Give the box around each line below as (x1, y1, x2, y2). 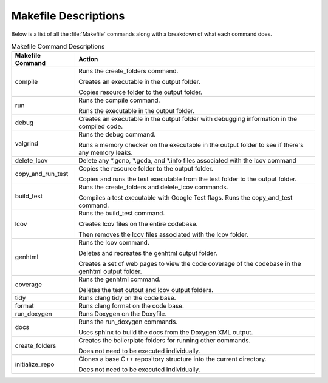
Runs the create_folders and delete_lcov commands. (78, 183, 228, 191)
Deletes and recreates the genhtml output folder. (78, 249, 218, 257)
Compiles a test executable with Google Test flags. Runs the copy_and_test (78, 194, 293, 202)
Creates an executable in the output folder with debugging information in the (78, 115, 298, 123)
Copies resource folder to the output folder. (78, 88, 203, 97)
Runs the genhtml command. (78, 275, 161, 283)
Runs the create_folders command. (78, 67, 179, 75)
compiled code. (78, 122, 123, 130)
